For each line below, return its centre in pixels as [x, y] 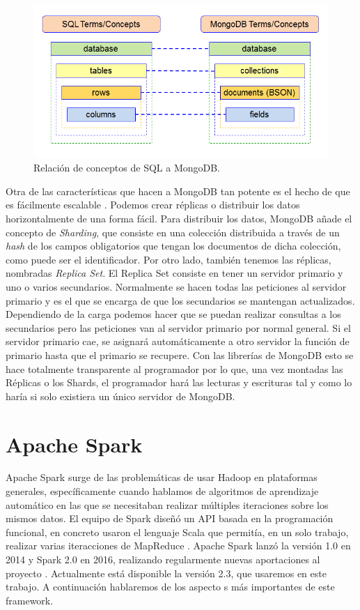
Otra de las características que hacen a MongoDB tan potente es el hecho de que [178, 191]
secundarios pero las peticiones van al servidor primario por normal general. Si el [178, 327]
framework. [30, 600]
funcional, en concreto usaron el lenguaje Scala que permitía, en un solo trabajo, [177, 532]
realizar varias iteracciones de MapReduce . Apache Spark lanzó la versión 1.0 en [178, 546]
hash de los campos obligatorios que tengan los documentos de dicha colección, [173, 246]
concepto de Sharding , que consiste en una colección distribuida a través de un [173, 232]
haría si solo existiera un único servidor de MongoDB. [120, 396]
